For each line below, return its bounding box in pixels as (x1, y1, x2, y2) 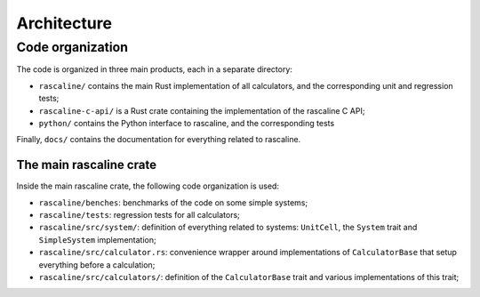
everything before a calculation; (38, 259, 156, 270)
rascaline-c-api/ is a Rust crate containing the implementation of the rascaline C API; (38, 105, 365, 116)
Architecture (16, 13, 113, 33)
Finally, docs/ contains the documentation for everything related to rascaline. (16, 134, 301, 145)
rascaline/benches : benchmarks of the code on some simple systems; (38, 197, 308, 208)
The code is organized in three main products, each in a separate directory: (16, 64, 293, 75)
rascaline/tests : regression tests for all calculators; (38, 210, 240, 221)
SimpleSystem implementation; (38, 234, 156, 245)
